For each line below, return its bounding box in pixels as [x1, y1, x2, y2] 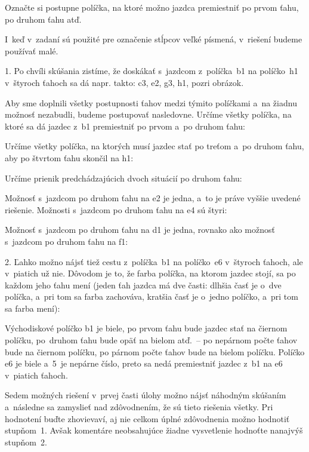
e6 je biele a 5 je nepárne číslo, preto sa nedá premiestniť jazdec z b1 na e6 [5, 357, 283, 370]
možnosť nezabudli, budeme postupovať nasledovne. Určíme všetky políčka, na [5, 108, 292, 121]
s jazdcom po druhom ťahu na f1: [5, 235, 128, 247]
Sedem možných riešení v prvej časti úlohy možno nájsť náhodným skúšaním [5, 389, 286, 401]
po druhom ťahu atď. [5, 13, 82, 25]
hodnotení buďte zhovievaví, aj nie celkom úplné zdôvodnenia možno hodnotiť [5, 412, 290, 425]
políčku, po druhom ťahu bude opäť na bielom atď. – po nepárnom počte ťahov [5, 334, 298, 346]
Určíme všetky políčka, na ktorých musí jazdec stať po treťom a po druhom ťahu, [5, 140, 304, 152]
